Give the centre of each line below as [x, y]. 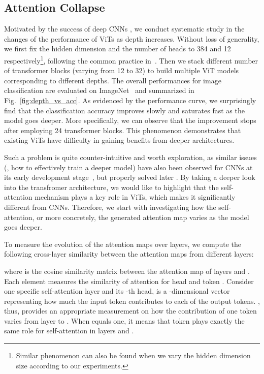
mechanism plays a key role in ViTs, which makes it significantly [135, 197]
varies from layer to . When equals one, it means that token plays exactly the [124, 320]
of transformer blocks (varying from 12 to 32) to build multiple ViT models [122, 70]
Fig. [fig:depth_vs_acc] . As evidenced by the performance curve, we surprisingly [130, 100]
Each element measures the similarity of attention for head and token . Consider [129, 281]
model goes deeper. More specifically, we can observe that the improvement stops [130, 120]
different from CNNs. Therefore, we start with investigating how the [110, 207]
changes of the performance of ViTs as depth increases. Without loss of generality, [132, 38]
